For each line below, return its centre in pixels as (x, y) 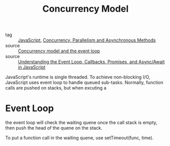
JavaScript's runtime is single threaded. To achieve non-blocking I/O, (78, 77)
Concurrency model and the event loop (59, 51)
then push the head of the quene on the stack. (54, 128)
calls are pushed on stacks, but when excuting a (56, 88)
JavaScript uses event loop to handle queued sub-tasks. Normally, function (84, 82)
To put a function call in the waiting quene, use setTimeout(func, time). (79, 138)
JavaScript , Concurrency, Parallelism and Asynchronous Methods (87, 40)
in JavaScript (32, 67)
